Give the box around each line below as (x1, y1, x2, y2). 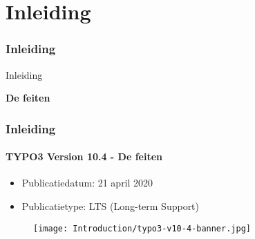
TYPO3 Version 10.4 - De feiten (6, 149, 163, 164)
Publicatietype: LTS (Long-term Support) (21, 199, 200, 213)
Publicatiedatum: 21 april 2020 (21, 175, 153, 190)
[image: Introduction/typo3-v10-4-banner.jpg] (33, 223, 251, 233)
